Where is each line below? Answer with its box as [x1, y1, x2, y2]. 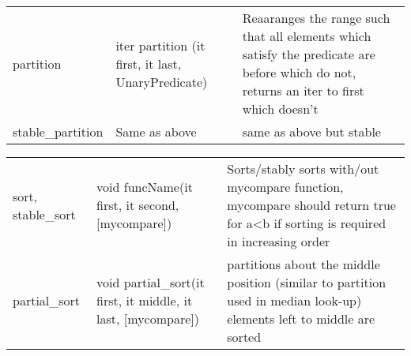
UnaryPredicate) [115, 72, 208, 91]
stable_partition [13, 122, 104, 141]
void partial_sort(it [96, 273, 205, 291]
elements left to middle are [227, 309, 375, 328]
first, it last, [115, 54, 182, 73]
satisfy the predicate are [242, 45, 375, 63]
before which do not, [242, 63, 356, 81]
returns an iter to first [242, 81, 364, 99]
